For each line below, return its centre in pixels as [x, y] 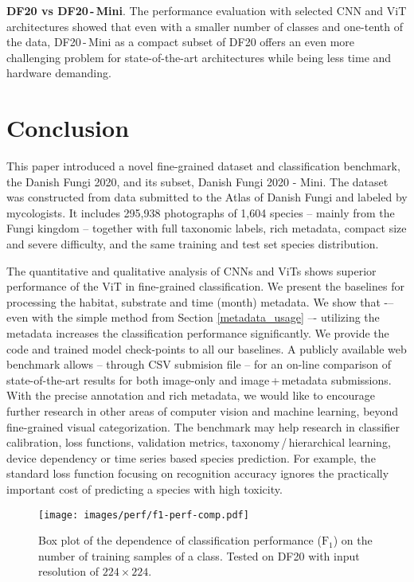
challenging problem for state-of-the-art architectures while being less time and [199, 57]
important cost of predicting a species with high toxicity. [145, 488]
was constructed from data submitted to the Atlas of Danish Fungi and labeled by [207, 197]
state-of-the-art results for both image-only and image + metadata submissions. [199, 379]
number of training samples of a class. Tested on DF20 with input [199, 555]
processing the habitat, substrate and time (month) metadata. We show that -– [200, 301]
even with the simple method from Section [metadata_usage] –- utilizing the [193, 317]
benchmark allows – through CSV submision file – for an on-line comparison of [199, 364]
